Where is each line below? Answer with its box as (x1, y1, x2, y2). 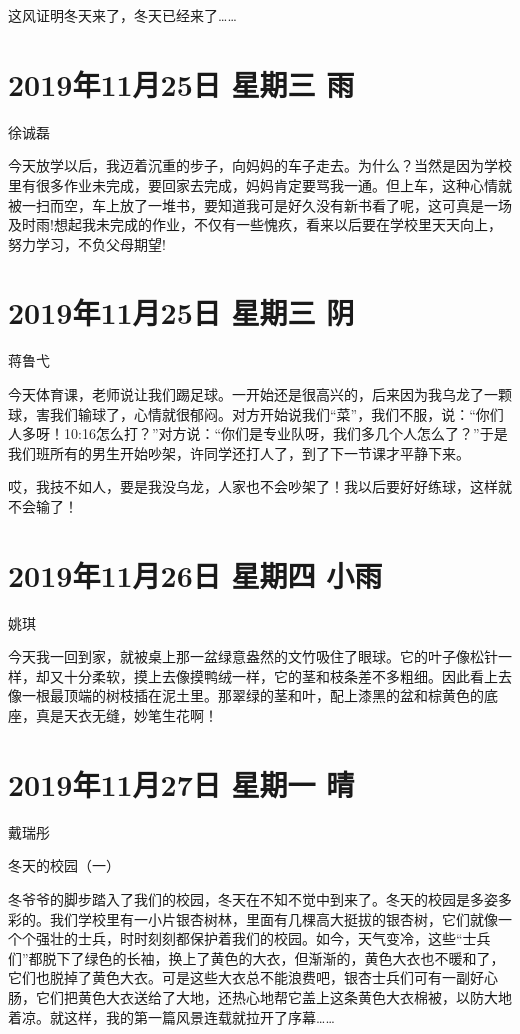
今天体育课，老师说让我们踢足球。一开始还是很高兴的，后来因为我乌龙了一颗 (8, 384, 512, 404)
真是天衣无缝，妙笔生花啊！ (35, 705, 218, 726)
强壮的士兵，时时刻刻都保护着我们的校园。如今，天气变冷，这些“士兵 (35, 928, 491, 949)
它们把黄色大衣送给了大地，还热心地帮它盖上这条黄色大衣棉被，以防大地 (35, 986, 512, 1007)
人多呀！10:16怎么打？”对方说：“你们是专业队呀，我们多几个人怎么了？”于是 (8, 423, 508, 444)
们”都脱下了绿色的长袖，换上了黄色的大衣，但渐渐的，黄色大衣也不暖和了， (8, 947, 505, 968)
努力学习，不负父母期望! (8, 233, 166, 254)
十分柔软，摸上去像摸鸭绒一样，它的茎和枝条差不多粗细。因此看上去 (63, 665, 512, 686)
